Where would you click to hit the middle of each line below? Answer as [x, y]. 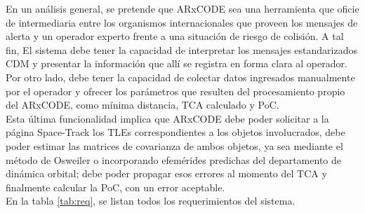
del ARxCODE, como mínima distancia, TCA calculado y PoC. [142, 105]
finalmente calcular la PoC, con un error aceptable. [115, 187]
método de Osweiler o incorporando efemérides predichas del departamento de [174, 159]
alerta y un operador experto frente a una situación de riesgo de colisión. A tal [175, 36]
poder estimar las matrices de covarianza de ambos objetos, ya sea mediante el [174, 145]
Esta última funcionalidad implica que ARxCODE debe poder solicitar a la [167, 118]
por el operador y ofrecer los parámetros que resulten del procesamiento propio [175, 91]
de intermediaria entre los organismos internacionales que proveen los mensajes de [182, 22]
